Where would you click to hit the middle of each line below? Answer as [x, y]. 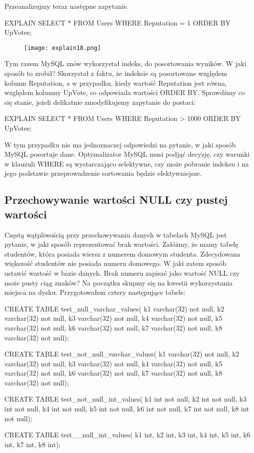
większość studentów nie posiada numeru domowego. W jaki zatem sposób [116, 263]
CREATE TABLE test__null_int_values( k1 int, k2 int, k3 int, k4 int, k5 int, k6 [127, 435]
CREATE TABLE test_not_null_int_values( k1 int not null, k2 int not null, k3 [126, 399]
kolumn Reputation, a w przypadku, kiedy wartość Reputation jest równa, [116, 83]
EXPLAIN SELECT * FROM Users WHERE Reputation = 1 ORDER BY [117, 22]
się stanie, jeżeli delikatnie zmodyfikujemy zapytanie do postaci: [100, 102]
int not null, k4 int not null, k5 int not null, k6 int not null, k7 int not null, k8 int [127, 409]
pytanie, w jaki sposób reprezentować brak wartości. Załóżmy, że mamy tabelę [121, 244]
